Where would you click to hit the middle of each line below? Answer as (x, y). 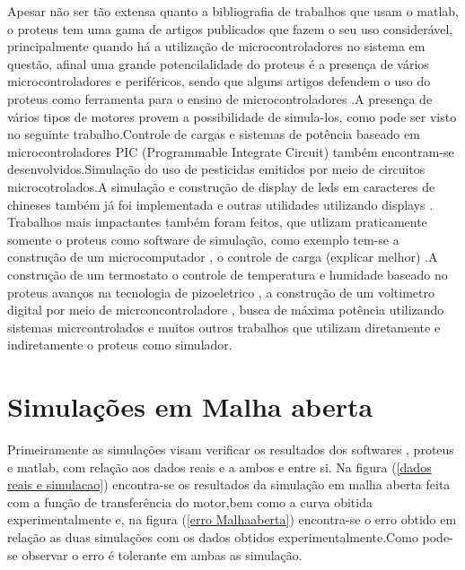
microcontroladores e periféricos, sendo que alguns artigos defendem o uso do (219, 81)
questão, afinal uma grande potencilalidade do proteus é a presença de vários (218, 63)
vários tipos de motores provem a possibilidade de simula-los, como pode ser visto (232, 116)
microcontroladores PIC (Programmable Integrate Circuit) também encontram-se (231, 151)
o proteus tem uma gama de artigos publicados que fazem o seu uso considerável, (230, 28)
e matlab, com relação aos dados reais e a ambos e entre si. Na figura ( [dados (219, 466)
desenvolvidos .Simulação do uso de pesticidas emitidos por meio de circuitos (216, 169)
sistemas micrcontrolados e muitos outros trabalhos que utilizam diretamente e (224, 327)
